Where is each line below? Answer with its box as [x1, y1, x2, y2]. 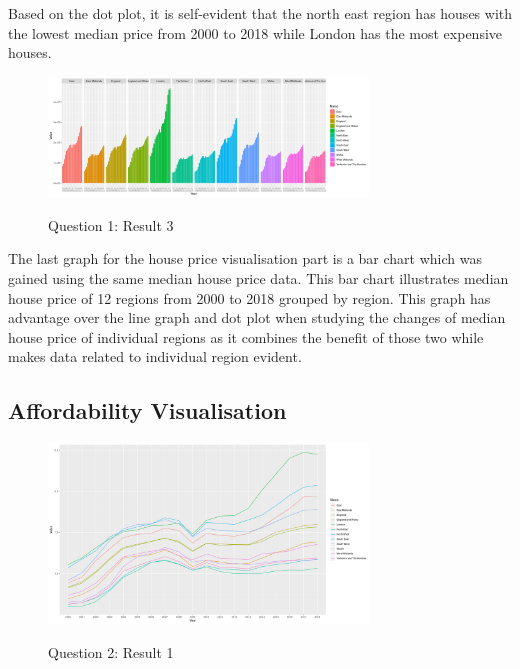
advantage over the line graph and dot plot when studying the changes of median [8, 307, 506, 328]
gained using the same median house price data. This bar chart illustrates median [8, 268, 509, 289]
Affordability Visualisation [8, 395, 287, 426]
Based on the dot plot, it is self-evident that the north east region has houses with [8, 3, 513, 23]
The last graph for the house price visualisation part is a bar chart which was [8, 248, 482, 269]
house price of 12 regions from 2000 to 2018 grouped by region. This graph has [8, 287, 491, 308]
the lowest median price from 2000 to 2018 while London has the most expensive [8, 22, 503, 43]
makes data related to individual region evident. [8, 346, 302, 367]
